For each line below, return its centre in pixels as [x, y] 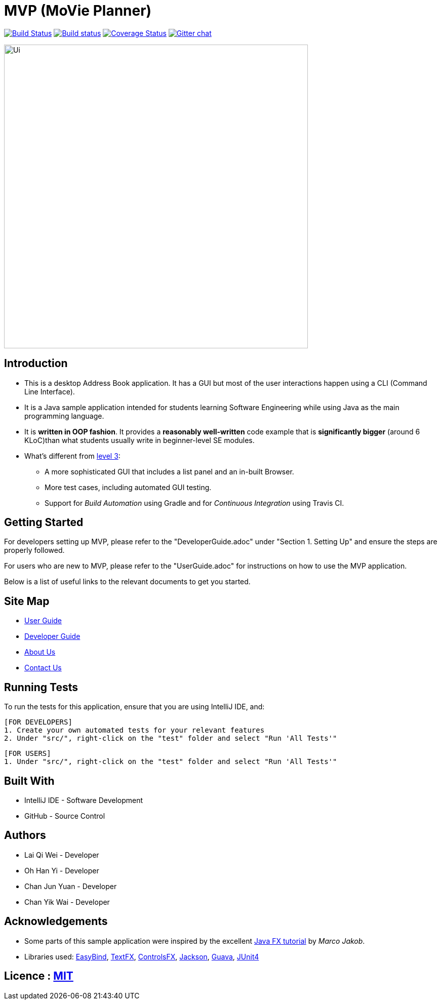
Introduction [36, 364]
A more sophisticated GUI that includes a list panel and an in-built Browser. [169, 471]
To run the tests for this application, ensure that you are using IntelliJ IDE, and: [134, 707]
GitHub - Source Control [65, 816]
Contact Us [43, 668]
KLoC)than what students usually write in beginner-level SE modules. [139, 440]
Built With [29, 781]
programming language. [64, 416]
